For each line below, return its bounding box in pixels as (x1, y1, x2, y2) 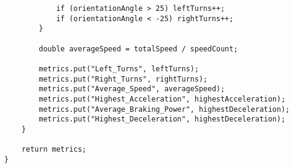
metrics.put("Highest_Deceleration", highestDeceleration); (39, 115, 286, 124)
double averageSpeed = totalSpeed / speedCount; (39, 44, 238, 53)
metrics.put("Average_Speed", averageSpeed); (39, 85, 225, 94)
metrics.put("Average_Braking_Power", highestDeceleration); (39, 105, 290, 114)
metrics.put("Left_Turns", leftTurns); (39, 64, 199, 73)
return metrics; (21, 145, 87, 154)
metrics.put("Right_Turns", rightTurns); (39, 74, 208, 83)
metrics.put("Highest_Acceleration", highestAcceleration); (39, 94, 286, 103)
